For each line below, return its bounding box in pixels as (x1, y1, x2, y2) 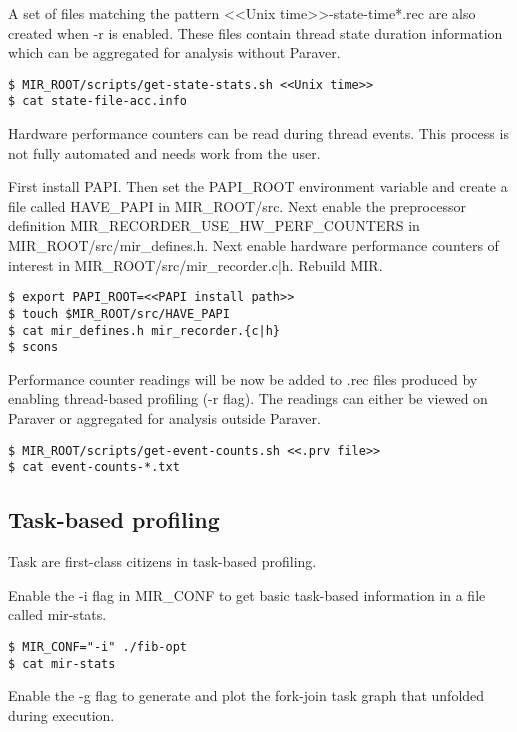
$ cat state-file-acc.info (8, 94, 187, 109)
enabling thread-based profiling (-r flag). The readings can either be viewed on (8, 388, 488, 409)
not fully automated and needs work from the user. (8, 142, 321, 163)
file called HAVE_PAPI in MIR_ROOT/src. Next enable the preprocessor (8, 195, 466, 216)
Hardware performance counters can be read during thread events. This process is (8, 123, 509, 144)
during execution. (8, 704, 115, 725)
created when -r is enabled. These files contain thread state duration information (8, 22, 503, 43)
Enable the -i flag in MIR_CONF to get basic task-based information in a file (8, 584, 486, 605)
